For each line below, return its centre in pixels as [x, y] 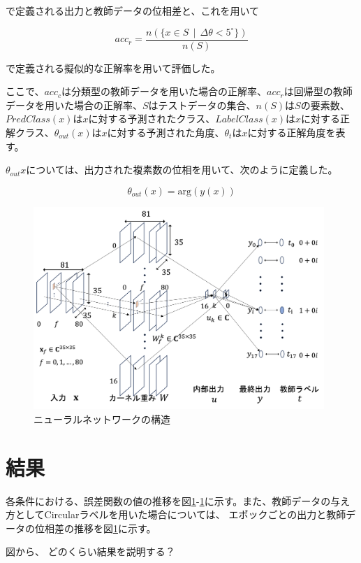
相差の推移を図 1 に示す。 [100, 528]
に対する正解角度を [292, 133]
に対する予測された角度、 [166, 133]
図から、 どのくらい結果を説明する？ [90, 551]
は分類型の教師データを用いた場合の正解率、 [164, 91]
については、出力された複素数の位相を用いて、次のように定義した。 [182, 170]
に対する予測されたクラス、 [152, 119]
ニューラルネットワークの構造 [102, 419]
